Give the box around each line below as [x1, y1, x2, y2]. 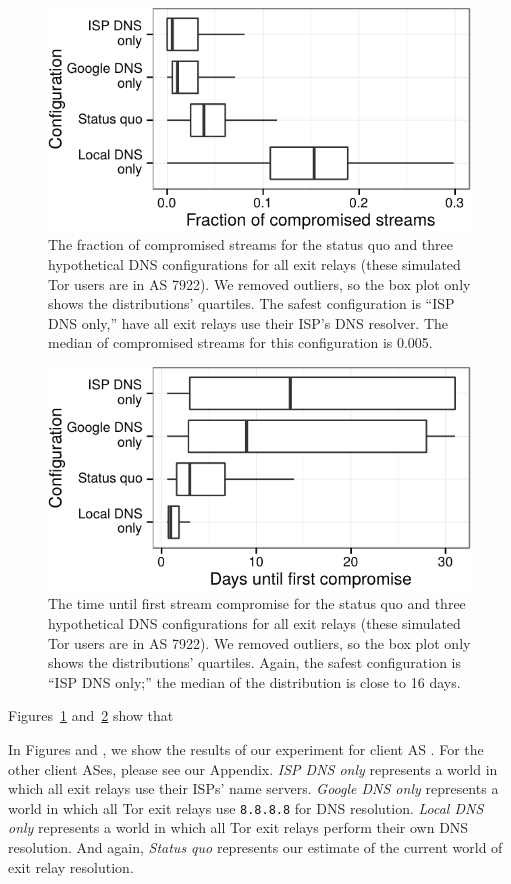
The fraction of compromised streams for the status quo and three [48, 234, 454, 255]
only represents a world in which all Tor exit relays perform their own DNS [8, 817, 469, 838]
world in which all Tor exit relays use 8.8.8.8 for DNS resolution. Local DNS [8, 797, 484, 818]
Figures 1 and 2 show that [8, 705, 174, 726]
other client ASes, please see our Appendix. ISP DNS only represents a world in [8, 758, 498, 779]
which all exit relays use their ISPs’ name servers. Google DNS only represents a [8, 778, 499, 799]
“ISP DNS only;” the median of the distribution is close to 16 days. [48, 671, 461, 692]
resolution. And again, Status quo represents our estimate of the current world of [8, 836, 503, 857]
